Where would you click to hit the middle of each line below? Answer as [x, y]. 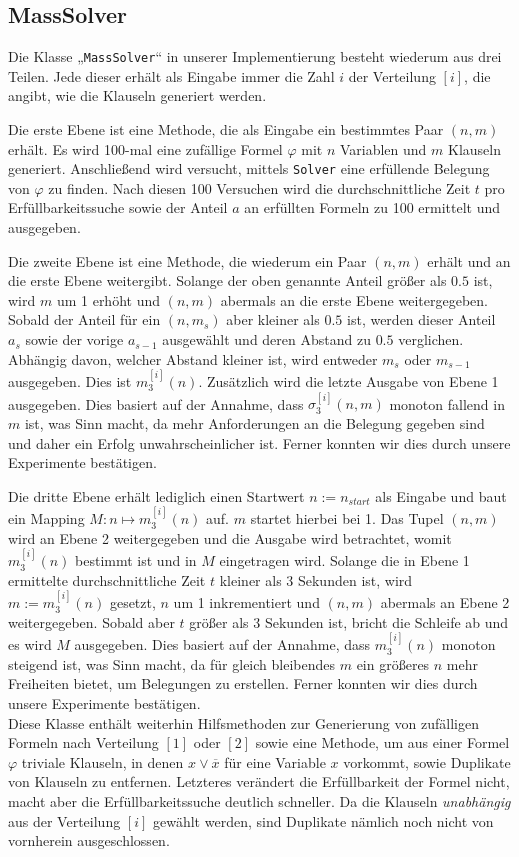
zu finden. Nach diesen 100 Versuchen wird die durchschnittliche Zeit [259, 187]
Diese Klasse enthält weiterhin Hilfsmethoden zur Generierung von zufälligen [243, 722]
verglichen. [431, 339]
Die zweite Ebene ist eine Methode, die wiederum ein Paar [187, 260]
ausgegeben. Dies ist [70, 381]
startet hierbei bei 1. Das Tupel [347, 518]
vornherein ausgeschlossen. [89, 840]
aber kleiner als [273, 319]
